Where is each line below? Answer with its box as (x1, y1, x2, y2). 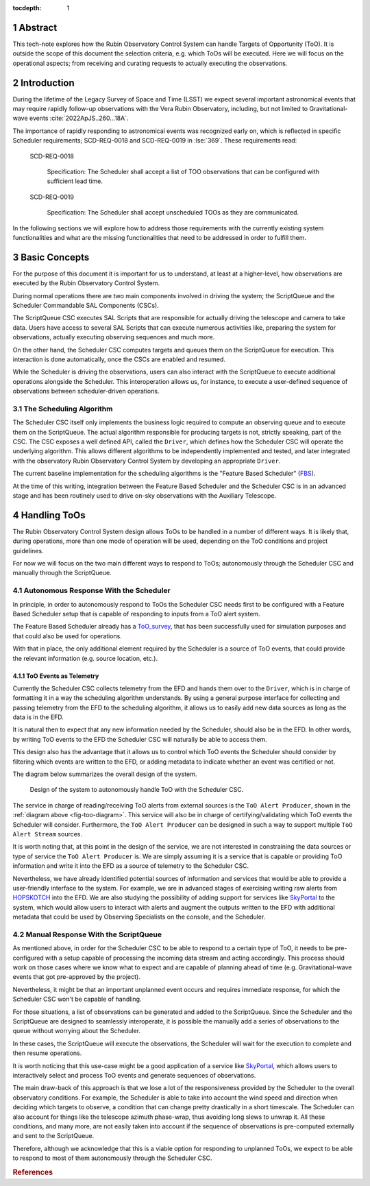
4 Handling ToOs (12, 509, 86, 521)
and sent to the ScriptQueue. (12, 1132, 95, 1140)
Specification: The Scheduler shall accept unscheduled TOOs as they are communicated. (47, 208, 299, 217)
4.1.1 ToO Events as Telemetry (12, 672, 99, 680)
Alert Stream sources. (12, 830, 82, 838)
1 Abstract (12, 21, 58, 34)
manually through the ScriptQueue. (12, 569, 112, 577)
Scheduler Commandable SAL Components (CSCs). (12, 301, 159, 309)
